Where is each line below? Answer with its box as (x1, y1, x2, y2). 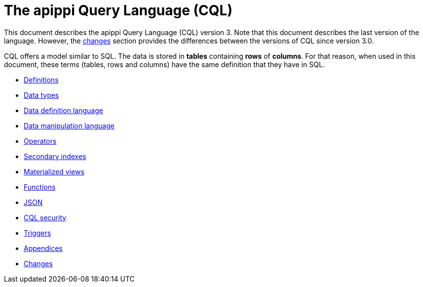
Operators (24, 136, 57, 145)
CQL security (24, 213, 67, 222)
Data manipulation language (24, 121, 115, 130)
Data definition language (24, 106, 103, 115)
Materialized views (24, 167, 84, 176)
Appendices (24, 244, 63, 252)
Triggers (24, 228, 51, 237)
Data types (24, 90, 59, 99)
